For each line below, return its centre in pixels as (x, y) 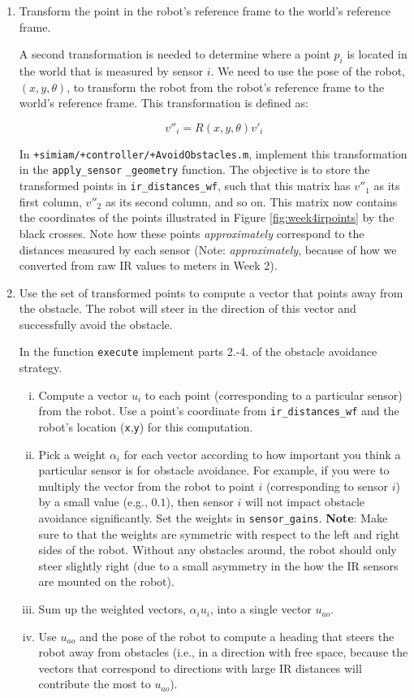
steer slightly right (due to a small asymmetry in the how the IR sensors (218, 565)
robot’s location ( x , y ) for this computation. (146, 426)
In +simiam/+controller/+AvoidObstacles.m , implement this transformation (213, 153)
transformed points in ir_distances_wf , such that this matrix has (185, 186)
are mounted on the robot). (106, 581)
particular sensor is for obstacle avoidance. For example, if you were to (214, 470)
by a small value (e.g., (93, 502)
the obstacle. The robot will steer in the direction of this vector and (188, 308)
